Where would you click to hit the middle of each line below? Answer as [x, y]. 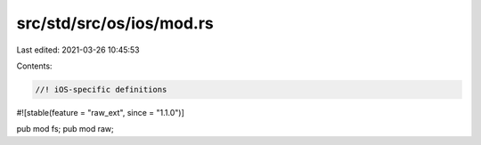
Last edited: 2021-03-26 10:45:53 [78, 50]
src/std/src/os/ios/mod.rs [115, 23]
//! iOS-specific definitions [101, 89]
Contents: [34, 66]
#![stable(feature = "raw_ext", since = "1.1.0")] [100, 112]
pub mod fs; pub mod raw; [65, 129]
